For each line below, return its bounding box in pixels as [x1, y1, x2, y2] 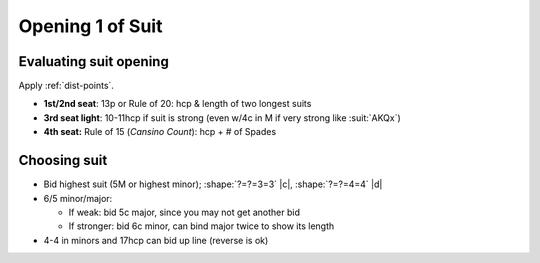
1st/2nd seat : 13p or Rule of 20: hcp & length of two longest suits [43, 98, 312, 110]
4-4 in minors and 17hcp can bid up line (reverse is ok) [43, 234, 269, 246]
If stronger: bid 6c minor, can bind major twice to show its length [68, 220, 335, 232]
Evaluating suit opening [18, 53, 169, 70]
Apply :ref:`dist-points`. [18, 80, 115, 92]
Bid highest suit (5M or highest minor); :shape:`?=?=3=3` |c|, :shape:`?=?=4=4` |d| [43, 178, 383, 190]
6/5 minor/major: [43, 192, 113, 204]
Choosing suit [18, 152, 108, 169]
